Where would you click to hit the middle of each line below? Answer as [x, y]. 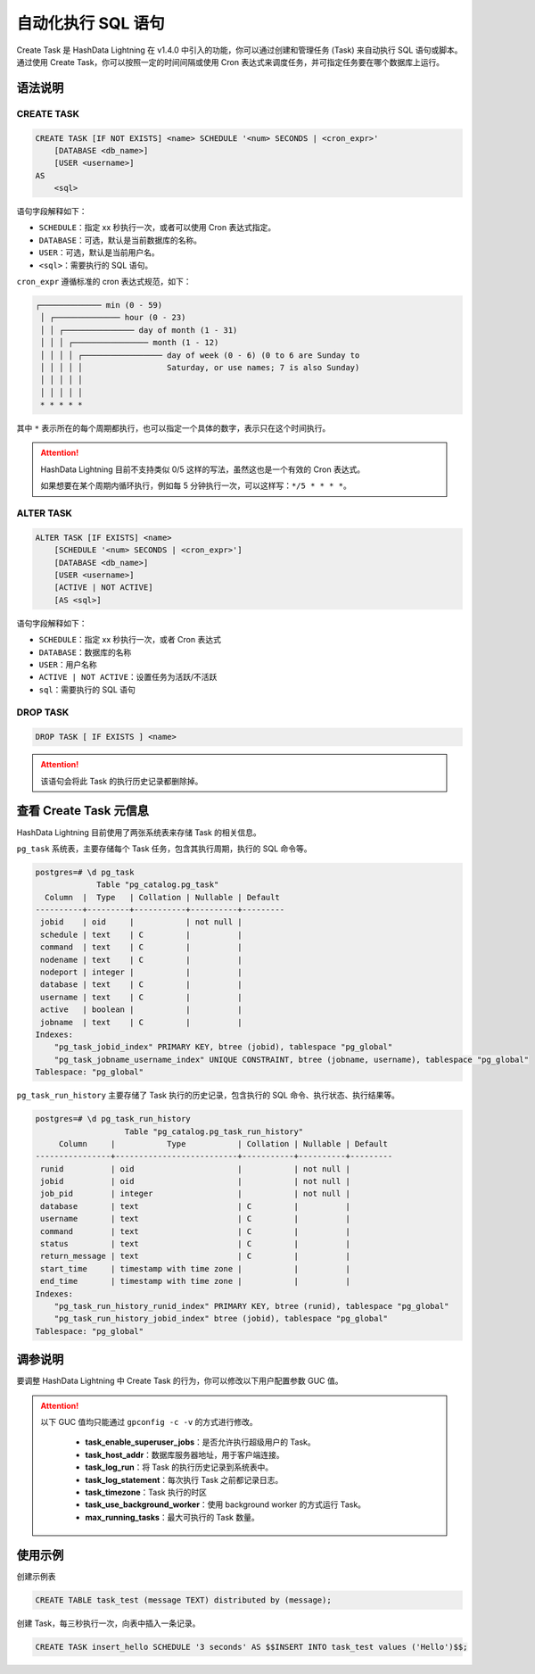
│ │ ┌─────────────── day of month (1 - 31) [139, 330]
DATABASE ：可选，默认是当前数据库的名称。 [120, 240]
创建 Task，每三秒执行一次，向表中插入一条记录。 [108, 1623]
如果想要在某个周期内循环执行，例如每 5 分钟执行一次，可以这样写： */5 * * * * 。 [196, 485]
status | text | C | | [196, 1244]
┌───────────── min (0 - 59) [99, 305]
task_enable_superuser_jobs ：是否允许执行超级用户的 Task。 [200, 1442]
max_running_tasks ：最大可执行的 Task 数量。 [172, 1517]
